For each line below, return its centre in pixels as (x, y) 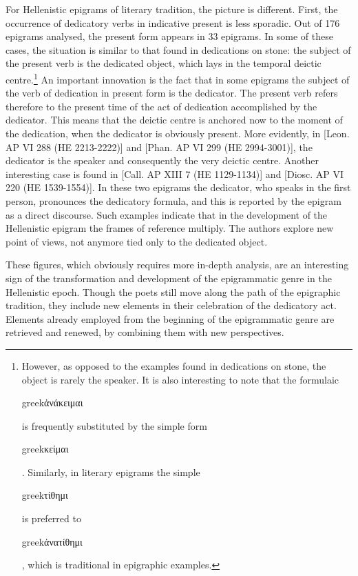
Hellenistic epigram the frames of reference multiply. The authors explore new (170, 228)
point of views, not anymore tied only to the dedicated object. (137, 241)
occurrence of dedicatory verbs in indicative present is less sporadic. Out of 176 (173, 22)
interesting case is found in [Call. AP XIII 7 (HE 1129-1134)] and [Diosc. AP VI (175, 173)
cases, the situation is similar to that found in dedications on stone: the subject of (178, 49)
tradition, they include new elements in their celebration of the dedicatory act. (171, 305)
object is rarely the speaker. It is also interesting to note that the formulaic (180, 379)
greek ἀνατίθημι (52, 541)
